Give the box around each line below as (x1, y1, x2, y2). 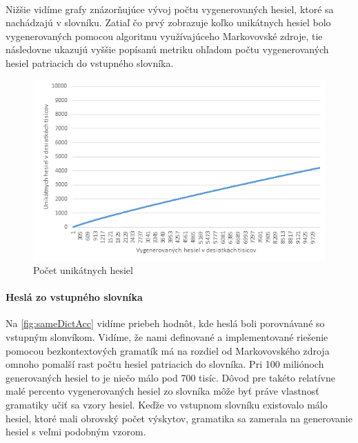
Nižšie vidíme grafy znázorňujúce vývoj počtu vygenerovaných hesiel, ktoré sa (6, 1, 334, 16)
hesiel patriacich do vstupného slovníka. (6, 55, 174, 70)
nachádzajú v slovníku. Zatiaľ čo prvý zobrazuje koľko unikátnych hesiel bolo (6, 15, 331, 30)
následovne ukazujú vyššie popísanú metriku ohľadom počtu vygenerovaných (6, 42, 329, 57)
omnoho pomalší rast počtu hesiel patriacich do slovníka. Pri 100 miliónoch (6, 357, 324, 371)
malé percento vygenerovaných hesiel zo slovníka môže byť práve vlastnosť (6, 384, 319, 398)
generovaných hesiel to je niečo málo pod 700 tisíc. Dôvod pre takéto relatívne (6, 370, 335, 384)
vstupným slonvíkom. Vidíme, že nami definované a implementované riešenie (6, 330, 328, 344)
